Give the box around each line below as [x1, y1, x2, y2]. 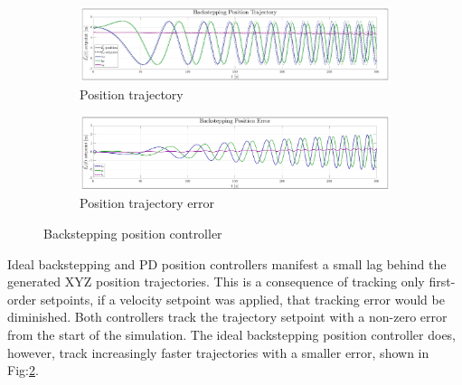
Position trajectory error [80, 193, 215, 212]
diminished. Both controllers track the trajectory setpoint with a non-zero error [7, 307, 448, 326]
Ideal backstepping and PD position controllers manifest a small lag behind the [7, 254, 447, 273]
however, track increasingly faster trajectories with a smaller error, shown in [7, 343, 429, 362]
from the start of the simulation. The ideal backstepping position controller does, [7, 324, 457, 343]
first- [429, 272, 456, 291]
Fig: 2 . [7, 361, 39, 380]
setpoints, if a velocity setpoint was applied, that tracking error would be [40, 289, 445, 308]
